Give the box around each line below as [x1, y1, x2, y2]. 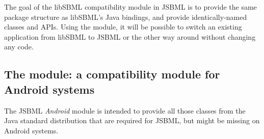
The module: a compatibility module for [4, 66, 220, 82]
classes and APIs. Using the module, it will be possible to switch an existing [4, 21, 242, 32]
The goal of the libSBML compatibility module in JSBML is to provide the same [4, 2, 257, 12]
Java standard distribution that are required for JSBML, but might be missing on [4, 115, 260, 126]
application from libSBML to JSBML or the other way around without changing [4, 31, 256, 42]
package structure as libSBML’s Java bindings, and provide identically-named [4, 11, 247, 22]
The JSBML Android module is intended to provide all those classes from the [4, 105, 246, 116]
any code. [4, 41, 34, 52]
